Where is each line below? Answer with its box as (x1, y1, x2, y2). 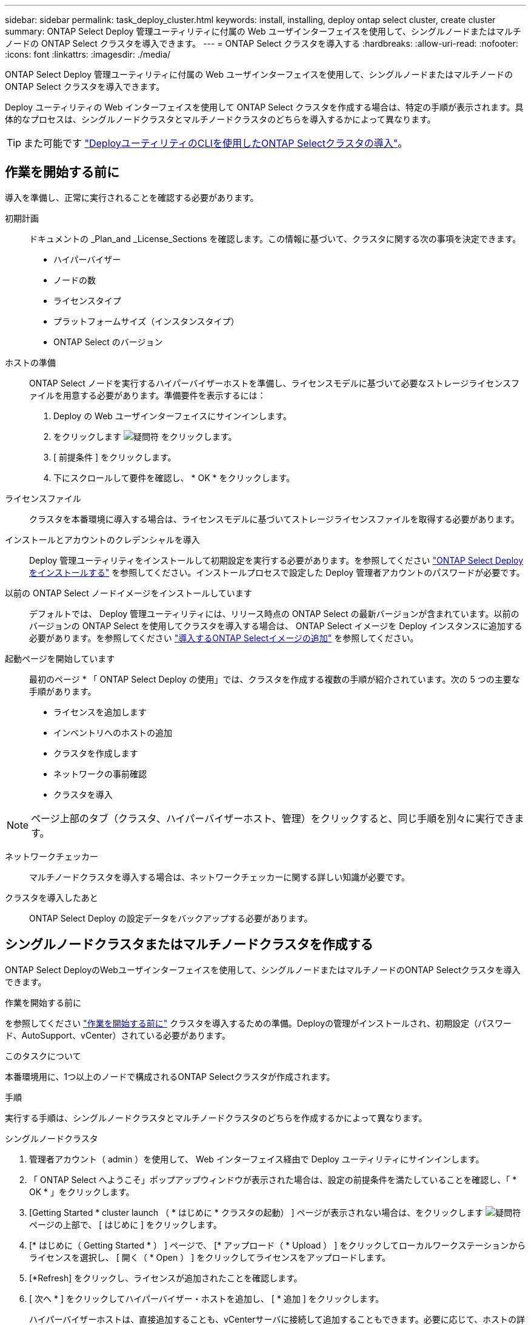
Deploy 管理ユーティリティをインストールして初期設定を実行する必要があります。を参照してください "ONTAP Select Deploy (29, 555, 524, 565)
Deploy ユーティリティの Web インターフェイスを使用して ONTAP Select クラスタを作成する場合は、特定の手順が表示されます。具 (5, 102, 524, 112)
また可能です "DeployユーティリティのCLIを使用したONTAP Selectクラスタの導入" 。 (24, 137, 408, 149)
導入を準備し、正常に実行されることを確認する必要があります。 (5, 192, 259, 203)
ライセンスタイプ (53, 295, 121, 306)
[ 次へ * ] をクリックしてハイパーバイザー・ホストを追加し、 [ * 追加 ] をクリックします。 (29, 1293, 384, 1304)
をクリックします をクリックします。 (53, 431, 237, 442)
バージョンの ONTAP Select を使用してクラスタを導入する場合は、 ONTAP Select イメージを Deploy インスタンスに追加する (29, 620, 523, 631)
